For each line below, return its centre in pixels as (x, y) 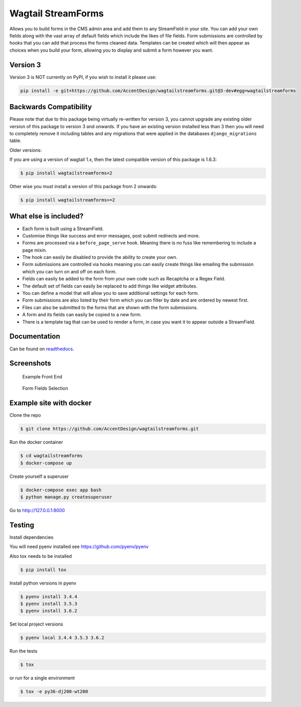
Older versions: (26, 150)
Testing (22, 525)
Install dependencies (32, 537)
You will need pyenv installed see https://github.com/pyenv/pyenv (79, 547)
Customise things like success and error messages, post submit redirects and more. (111, 235)
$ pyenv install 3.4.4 (49, 597)
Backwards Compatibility (51, 107)
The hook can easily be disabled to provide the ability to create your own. (100, 257)
